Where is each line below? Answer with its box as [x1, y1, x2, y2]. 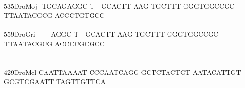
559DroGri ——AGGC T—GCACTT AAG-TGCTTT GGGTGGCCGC [4, 29, 219, 39]
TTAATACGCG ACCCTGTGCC [4, 10, 105, 20]
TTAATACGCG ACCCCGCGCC [4, 38, 105, 48]
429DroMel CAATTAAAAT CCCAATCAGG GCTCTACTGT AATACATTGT [4, 67, 241, 77]
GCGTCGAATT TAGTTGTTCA [4, 76, 106, 87]
